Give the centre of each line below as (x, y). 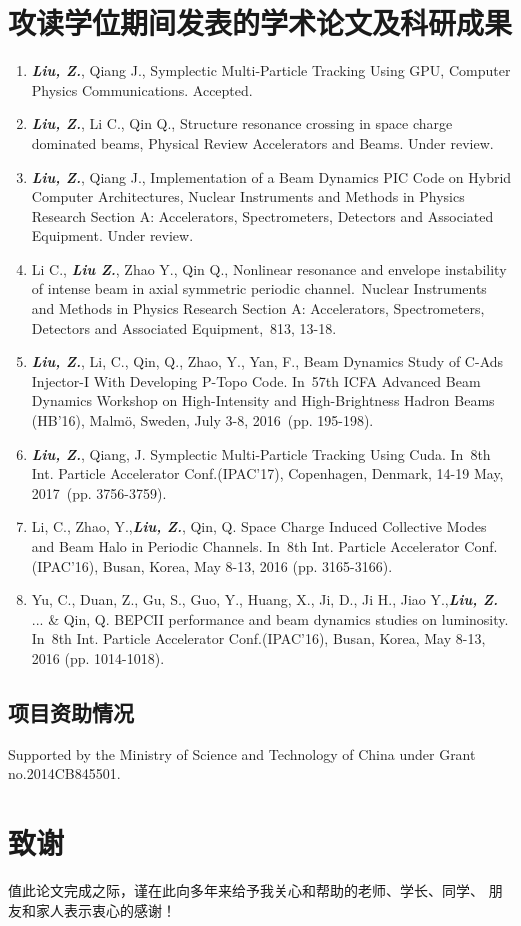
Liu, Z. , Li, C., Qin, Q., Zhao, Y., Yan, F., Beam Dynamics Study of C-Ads (267, 361)
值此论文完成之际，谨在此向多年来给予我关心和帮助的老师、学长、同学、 (246, 890)
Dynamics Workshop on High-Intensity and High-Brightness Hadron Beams (263, 400)
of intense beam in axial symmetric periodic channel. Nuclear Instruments (259, 288)
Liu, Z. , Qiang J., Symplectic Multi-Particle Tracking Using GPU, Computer (271, 70)
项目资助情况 (71, 711)
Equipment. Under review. (112, 235)
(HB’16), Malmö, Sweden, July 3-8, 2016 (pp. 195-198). (202, 420)
